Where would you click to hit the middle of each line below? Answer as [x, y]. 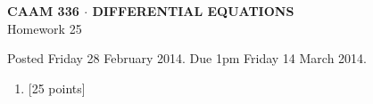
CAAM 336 [43, 11]
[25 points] [57, 88]
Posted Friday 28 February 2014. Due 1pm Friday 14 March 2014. [187, 58]
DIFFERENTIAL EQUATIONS [193, 11]
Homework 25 [45, 28]
